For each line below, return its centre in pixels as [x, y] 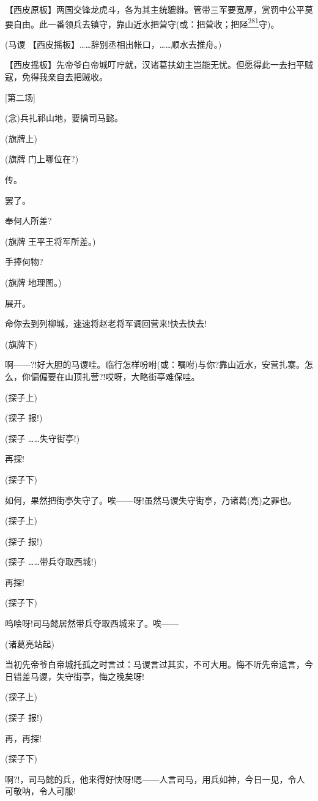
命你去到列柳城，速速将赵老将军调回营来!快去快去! [106, 323]
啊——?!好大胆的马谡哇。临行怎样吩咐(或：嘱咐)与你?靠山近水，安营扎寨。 [155, 364]
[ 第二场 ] [20, 97]
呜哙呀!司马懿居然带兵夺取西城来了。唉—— [92, 623]
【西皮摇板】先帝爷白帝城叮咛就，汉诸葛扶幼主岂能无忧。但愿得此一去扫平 [155, 65]
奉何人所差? [28, 221]
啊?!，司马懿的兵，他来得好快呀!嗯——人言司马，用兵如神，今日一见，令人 [155, 779]
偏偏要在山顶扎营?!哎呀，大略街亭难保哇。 [115, 376]
